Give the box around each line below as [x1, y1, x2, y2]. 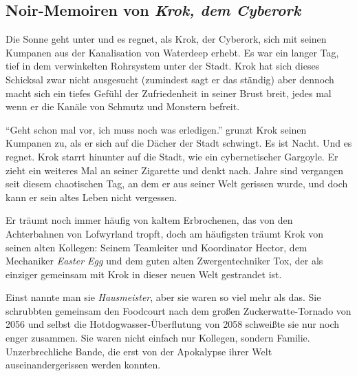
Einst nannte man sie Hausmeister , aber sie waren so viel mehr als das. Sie [6, 290, 321, 304]
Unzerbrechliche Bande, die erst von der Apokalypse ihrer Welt [6, 344, 272, 358]
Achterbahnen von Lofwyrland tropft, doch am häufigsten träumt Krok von [6, 226, 324, 240]
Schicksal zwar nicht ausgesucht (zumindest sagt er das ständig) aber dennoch [6, 72, 334, 86]
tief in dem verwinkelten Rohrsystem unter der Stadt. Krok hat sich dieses [6, 59, 320, 73]
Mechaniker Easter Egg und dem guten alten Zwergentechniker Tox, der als [6, 253, 323, 268]
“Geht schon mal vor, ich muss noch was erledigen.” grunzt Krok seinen [6, 122, 307, 136]
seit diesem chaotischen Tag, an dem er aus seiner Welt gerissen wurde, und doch [6, 176, 348, 191]
